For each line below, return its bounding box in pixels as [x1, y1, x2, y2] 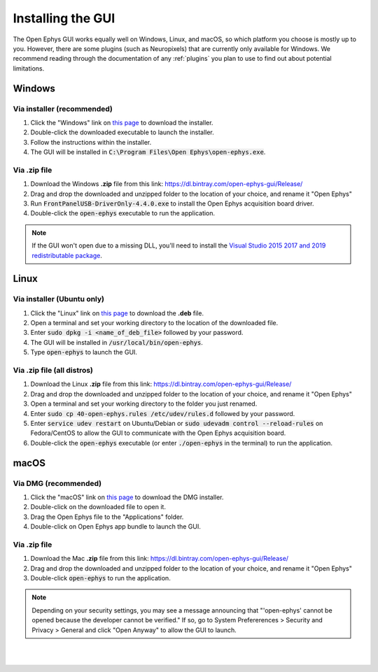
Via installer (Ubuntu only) [13, 294, 105, 304]
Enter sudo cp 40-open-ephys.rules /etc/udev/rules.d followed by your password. [30, 409, 295, 417]
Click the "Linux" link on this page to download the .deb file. [30, 308, 204, 317]
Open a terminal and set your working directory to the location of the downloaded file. [30, 319, 279, 327]
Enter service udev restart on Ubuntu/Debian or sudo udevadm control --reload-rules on [30, 419, 323, 427]
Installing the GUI [13, 10, 115, 26]
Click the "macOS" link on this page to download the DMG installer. [30, 493, 224, 501]
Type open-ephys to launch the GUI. [30, 348, 138, 357]
